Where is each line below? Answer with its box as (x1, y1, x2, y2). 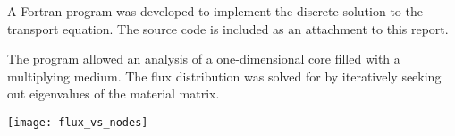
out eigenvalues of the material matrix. (7, 84, 220, 103)
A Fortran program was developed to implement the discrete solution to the (7, 2, 423, 20)
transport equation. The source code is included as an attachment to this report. (7, 19, 449, 38)
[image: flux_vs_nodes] (7, 115, 148, 129)
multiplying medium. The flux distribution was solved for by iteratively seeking (7, 66, 442, 85)
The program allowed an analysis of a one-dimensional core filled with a (7, 49, 400, 68)
